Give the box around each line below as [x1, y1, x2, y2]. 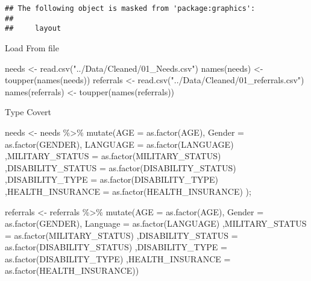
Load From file [5, 41, 59, 54]
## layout [5, 24, 61, 33]
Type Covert [5, 106, 52, 118]
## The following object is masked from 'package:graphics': [5, 4, 256, 13]
